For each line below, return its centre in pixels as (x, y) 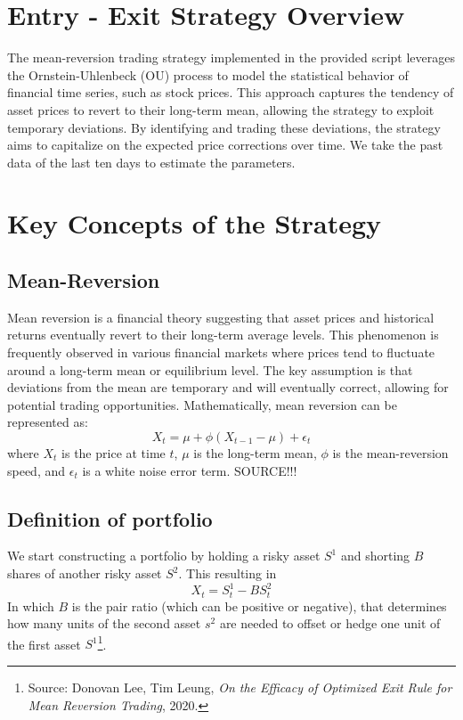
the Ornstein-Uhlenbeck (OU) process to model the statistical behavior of (208, 74)
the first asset (44, 644)
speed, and (37, 470)
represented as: (48, 422)
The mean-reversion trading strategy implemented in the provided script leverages (231, 57)
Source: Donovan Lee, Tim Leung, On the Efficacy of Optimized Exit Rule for (240, 687)
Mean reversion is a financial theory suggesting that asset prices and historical (221, 317)
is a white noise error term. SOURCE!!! (190, 470)
